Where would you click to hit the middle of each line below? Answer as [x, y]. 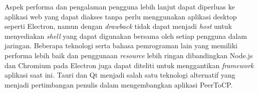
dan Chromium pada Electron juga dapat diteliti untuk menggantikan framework [129, 65]
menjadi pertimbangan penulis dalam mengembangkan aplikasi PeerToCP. [119, 84]
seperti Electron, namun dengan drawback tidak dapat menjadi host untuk [118, 26]
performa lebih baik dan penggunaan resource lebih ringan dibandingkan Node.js [129, 55]
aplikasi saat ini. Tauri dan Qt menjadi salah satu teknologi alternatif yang [120, 75]
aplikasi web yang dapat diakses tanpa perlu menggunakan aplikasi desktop [121, 16]
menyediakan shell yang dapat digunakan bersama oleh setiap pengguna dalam [126, 36]
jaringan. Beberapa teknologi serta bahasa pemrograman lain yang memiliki [121, 46]
